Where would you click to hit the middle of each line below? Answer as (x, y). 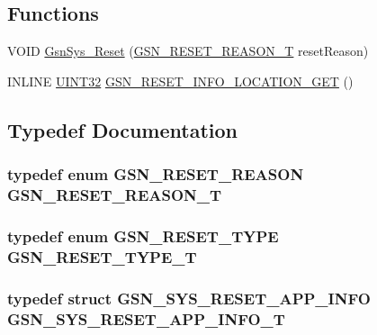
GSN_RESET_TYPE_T (102, 256)
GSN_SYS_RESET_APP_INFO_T (146, 318)
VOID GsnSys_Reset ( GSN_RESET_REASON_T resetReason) (188, 51)
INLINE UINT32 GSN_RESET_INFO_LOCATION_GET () (180, 81)
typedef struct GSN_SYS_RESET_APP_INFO (189, 298)
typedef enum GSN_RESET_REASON (156, 174)
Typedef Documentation (122, 129)
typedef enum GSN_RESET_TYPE (143, 235)
